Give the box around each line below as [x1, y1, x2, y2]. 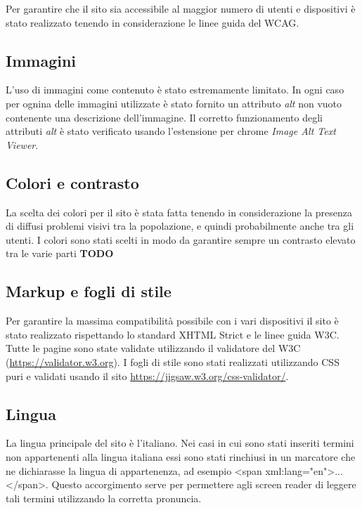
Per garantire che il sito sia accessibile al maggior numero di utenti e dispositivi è [6, 1, 356, 15]
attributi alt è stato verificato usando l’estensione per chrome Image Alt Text [6, 124, 336, 138]
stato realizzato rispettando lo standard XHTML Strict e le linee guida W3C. [6, 327, 340, 341]
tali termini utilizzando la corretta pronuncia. [6, 490, 202, 505]
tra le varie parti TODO [6, 246, 114, 261]
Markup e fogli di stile [6, 280, 172, 302]
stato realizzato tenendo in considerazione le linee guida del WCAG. [6, 15, 299, 30]
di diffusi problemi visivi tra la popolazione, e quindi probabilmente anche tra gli [6, 218, 354, 233]
